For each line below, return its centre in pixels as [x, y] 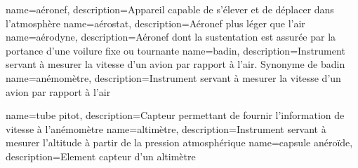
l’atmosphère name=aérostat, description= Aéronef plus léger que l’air [155, 23]
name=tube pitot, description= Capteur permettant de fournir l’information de [175, 115]
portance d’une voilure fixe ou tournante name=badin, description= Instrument [175, 50]
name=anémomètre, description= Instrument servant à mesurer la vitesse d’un [173, 77]
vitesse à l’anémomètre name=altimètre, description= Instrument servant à [166, 128]
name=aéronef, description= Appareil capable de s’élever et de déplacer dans [170, 9]
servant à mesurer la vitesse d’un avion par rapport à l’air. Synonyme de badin [175, 64]
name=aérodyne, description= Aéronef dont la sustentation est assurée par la [171, 37]
